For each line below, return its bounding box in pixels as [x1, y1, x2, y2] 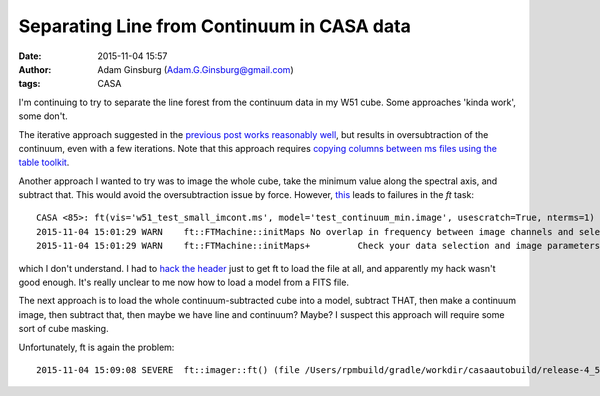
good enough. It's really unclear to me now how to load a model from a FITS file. [18, 276, 350, 289]
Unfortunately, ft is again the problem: [18, 341, 175, 353]
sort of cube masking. [18, 323, 109, 335]
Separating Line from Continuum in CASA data [18, 15, 412, 37]
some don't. [18, 110, 69, 122]
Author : [18, 63, 52, 75]
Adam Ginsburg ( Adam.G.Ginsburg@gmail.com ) [97, 63, 294, 75]
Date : [18, 50, 42, 62]
